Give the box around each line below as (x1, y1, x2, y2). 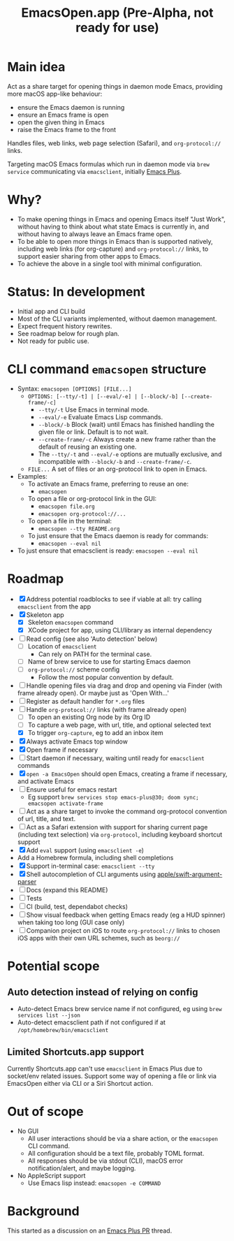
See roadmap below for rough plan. (17, 329, 120, 338)
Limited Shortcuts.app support (7, 1046, 145, 1058)
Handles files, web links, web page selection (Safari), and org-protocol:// (7, 138, 221, 147)
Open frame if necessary (26, 746, 98, 754)
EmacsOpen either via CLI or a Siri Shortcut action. (7, 1080, 154, 1087)
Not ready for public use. (17, 337, 89, 345)
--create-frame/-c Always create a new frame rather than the (38, 435, 217, 443)
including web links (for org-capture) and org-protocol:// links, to (17, 245, 209, 253)
